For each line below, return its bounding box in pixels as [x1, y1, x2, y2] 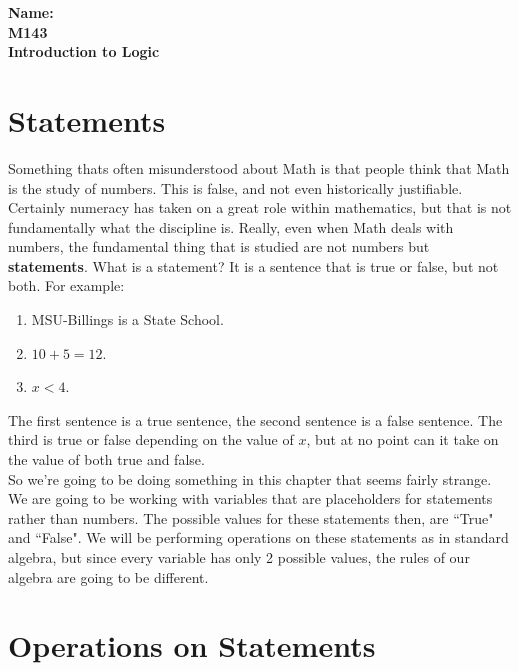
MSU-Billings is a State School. [31, 309, 224, 330]
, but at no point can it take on [306, 429, 499, 450]
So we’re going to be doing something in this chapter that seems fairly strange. [8, 468, 492, 489]
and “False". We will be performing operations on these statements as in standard [8, 527, 509, 548]
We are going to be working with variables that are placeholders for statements [8, 488, 493, 509]
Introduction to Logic [8, 41, 160, 62]
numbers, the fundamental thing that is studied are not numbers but [8, 236, 430, 257]
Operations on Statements [8, 625, 376, 666]
